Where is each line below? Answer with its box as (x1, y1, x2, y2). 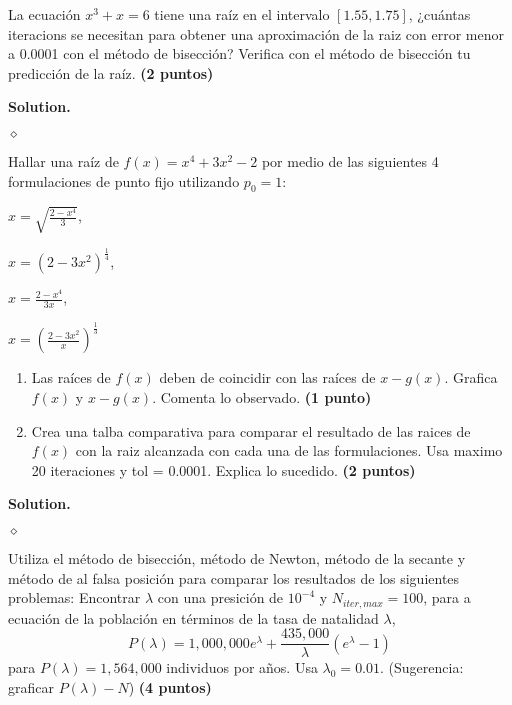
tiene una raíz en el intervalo (154, 4, 330, 24)
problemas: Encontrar (8, 587, 141, 608)
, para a (423, 587, 471, 608)
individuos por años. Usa (166, 657, 318, 678)
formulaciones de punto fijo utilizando (8, 170, 240, 191)
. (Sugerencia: (380, 657, 464, 678)
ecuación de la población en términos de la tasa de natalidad (8, 607, 379, 628)
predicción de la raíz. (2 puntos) (8, 62, 214, 83)
